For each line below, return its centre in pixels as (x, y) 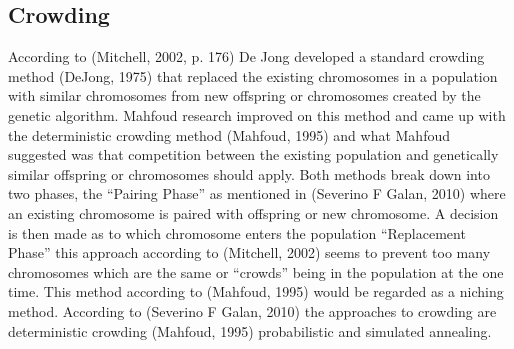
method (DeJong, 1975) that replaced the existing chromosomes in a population (253, 75)
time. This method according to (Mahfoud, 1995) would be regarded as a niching (256, 291)
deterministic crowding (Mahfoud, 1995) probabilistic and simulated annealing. (250, 330)
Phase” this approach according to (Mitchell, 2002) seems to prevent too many (249, 252)
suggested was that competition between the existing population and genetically (253, 154)
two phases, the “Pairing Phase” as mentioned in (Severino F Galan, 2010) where (257, 193)
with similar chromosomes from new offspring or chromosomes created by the (244, 95)
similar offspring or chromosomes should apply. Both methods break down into (249, 173)
